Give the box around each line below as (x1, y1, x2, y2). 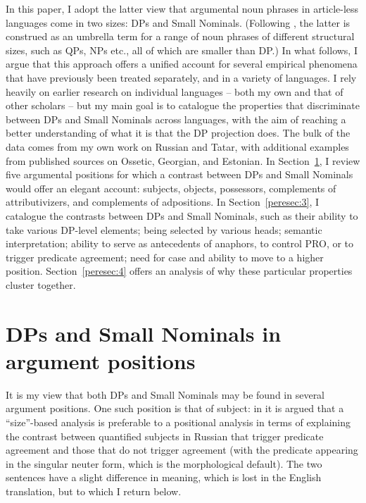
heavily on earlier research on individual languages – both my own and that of (6, 84, 343, 99)
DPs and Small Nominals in (6, 318, 282, 347)
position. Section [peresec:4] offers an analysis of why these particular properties (6, 263, 353, 278)
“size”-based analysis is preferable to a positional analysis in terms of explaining (6, 414, 351, 429)
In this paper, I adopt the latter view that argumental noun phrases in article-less (6, 1, 359, 15)
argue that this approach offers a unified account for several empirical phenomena (6, 56, 358, 71)
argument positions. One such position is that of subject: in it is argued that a (6, 401, 344, 416)
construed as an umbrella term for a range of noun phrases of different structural (6, 29, 355, 44)
